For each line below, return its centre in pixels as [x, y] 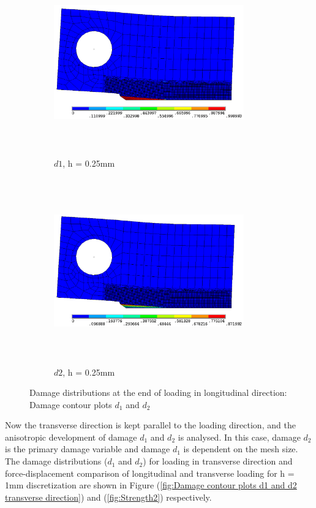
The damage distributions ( [56, 461]
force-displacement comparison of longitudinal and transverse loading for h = [150, 473]
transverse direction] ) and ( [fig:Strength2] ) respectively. [108, 497]
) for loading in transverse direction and [218, 461]
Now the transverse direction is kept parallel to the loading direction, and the [150, 425]
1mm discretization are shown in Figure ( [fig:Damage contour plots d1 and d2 [151, 485]
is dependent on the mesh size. [241, 449]
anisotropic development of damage [71, 437]
